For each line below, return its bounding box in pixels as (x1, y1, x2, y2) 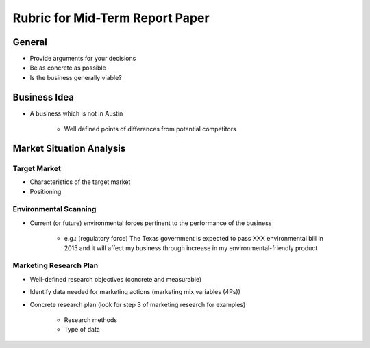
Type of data (64, 325, 101, 334)
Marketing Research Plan (12, 260, 99, 270)
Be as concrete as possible (29, 64, 106, 72)
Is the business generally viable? (29, 73, 123, 81)
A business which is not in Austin (29, 109, 123, 118)
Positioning (29, 187, 62, 196)
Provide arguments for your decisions (29, 55, 136, 63)
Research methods (64, 315, 118, 324)
